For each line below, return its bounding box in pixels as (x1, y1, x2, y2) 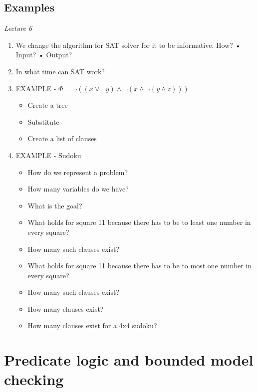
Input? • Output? (15, 49, 72, 60)
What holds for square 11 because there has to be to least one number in (27, 217, 251, 227)
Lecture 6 (4, 23, 32, 33)
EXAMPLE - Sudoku (15, 150, 81, 160)
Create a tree (27, 100, 68, 110)
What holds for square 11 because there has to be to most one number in (27, 260, 252, 271)
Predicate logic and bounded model (4, 350, 254, 370)
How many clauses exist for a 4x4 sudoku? (27, 320, 157, 331)
